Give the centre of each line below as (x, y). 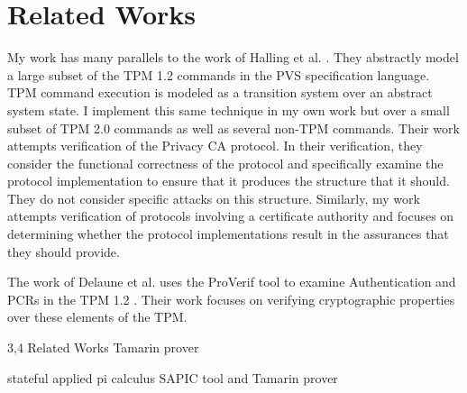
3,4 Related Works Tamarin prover (103, 347)
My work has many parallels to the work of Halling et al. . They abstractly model (233, 57)
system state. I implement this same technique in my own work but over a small (229, 110)
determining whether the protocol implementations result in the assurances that (228, 234)
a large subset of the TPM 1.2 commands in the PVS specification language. (219, 74)
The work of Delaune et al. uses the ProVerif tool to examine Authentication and (232, 282)
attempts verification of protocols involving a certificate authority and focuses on (231, 216)
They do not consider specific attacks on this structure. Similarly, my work (214, 198)
